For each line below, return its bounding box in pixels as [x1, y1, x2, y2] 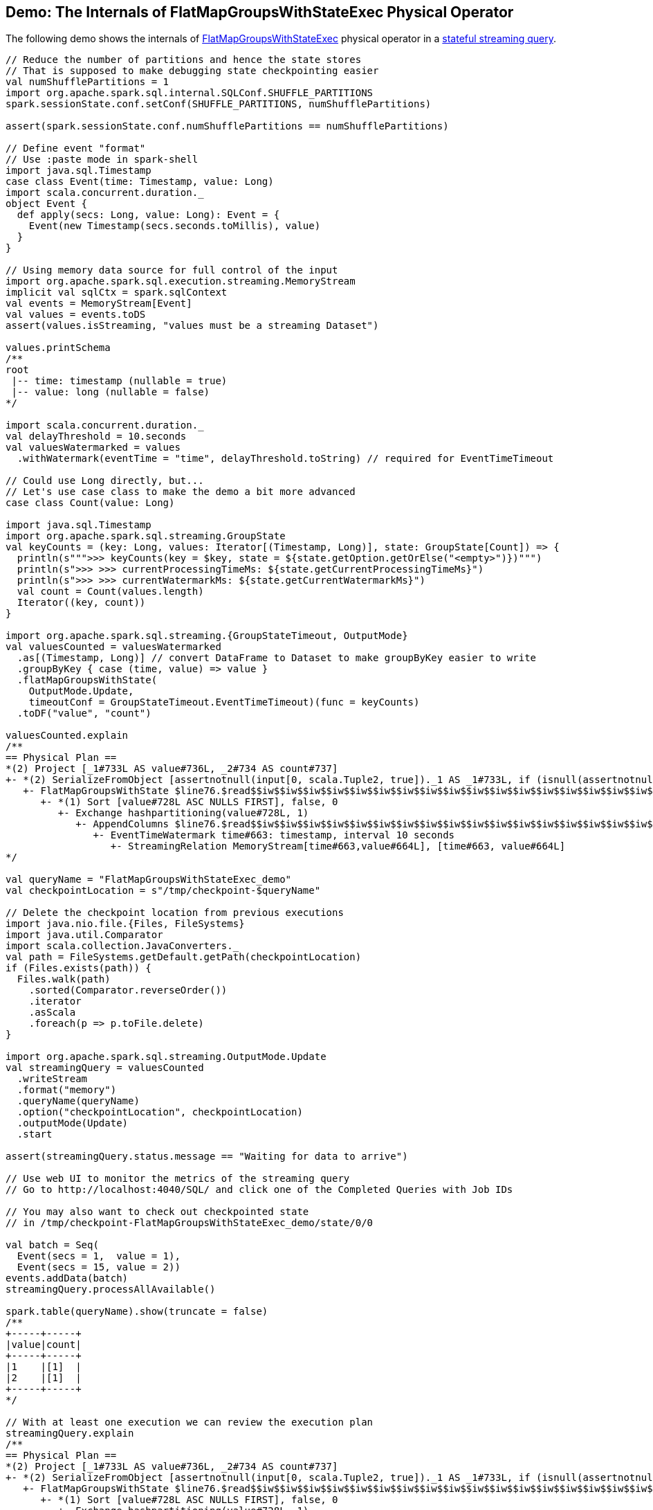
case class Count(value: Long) [6, 497, 175, 509]
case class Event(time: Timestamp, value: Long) [6, 176, 274, 188]
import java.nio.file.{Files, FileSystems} [6, 918, 245, 930]
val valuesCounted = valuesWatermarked [6, 641, 221, 653]
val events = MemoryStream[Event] [6, 298, 192, 309]
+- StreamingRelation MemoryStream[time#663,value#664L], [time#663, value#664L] [110, 841, 566, 852]
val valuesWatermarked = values [6, 442, 181, 453]
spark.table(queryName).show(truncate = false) [6, 1306, 268, 1318]
